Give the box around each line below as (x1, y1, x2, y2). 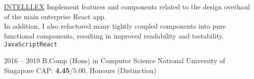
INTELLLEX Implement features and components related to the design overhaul (4, 1, 250, 11)
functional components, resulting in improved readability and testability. (4, 30, 224, 40)
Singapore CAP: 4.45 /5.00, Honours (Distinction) (4, 65, 156, 75)
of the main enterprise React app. (4, 11, 106, 21)
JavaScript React (4, 41, 58, 48)
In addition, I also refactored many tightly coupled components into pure (4, 21, 226, 31)
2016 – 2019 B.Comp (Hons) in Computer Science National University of (4, 55, 225, 66)
